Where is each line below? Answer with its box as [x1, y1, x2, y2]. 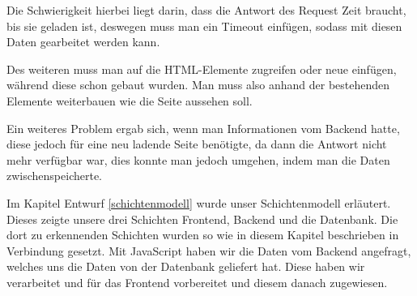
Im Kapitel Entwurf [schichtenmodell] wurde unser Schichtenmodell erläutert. [6, 194, 391, 211]
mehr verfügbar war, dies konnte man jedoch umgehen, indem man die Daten [6, 151, 390, 168]
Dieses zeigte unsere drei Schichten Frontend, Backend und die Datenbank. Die [6, 210, 398, 227]
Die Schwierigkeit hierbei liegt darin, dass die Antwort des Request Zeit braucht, [6, 2, 406, 18]
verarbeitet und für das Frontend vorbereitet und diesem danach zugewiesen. [6, 273, 388, 290]
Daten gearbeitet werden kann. [6, 33, 160, 50]
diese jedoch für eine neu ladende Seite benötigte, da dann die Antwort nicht [6, 135, 387, 152]
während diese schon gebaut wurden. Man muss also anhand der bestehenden [6, 76, 390, 93]
